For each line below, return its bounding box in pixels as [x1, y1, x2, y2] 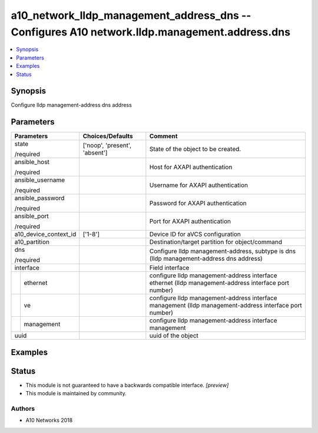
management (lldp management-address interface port [149, 301, 303, 310]
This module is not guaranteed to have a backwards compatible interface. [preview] [25, 381, 229, 389]
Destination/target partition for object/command [149, 238, 283, 246]
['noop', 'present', [82, 142, 132, 150]
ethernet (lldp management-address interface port [149, 279, 290, 287]
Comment [149, 132, 178, 140]
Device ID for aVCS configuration [149, 230, 241, 238]
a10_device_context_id [14, 230, 77, 238]
